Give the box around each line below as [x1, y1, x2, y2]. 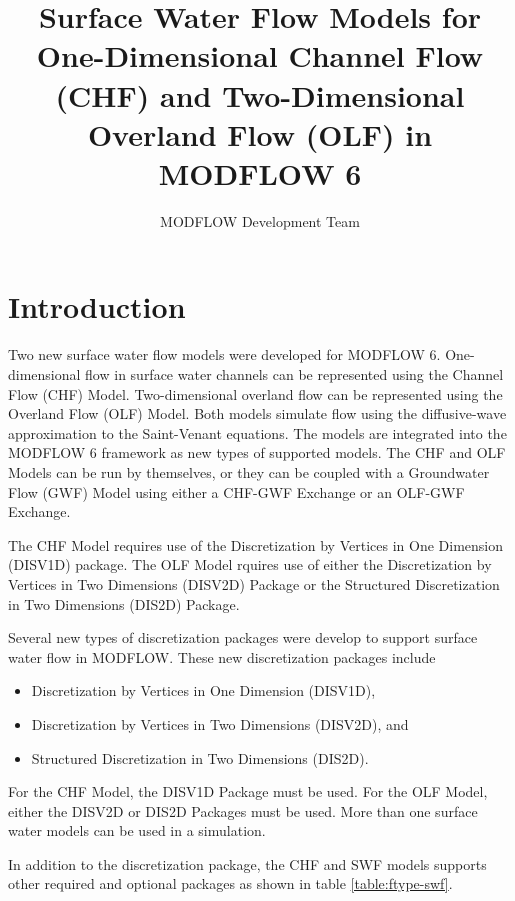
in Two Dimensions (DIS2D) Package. [8, 593, 240, 614]
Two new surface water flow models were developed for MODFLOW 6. [8, 344, 441, 365]
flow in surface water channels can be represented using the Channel [85, 364, 504, 384]
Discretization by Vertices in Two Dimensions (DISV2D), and [31, 713, 409, 734]
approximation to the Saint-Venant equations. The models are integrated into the [8, 422, 507, 443]
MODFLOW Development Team [160, 210, 360, 231]
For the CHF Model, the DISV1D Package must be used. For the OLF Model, [8, 781, 488, 802]
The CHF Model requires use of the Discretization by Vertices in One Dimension [8, 534, 503, 555]
